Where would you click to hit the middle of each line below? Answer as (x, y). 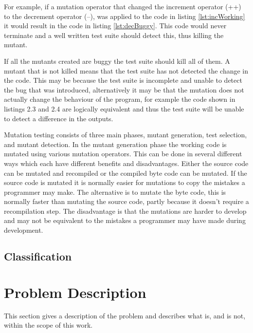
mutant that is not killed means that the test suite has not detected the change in (126, 70)
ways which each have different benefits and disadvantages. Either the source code (126, 163)
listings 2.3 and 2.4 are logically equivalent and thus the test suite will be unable (124, 108)
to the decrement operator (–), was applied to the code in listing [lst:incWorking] (125, 16)
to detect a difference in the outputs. (59, 118)
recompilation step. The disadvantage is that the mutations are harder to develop (125, 211)
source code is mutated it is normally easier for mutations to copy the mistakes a (125, 182)
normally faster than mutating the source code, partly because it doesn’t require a (126, 201)
